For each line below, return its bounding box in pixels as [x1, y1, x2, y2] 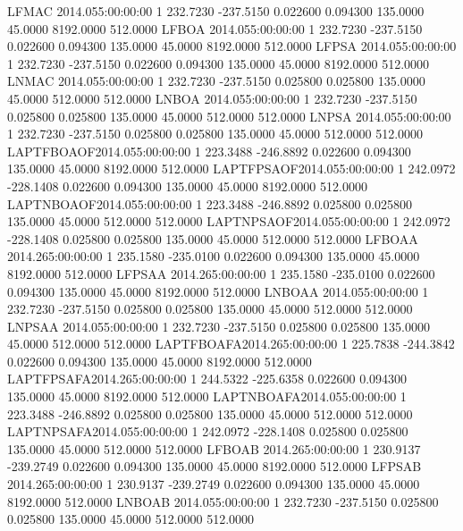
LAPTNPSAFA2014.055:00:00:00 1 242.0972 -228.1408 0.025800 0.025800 [7, 422, 408, 441]
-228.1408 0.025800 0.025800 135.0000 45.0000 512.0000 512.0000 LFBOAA [7, 229, 418, 248]
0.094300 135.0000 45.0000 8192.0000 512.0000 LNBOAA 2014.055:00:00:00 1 [7, 282, 429, 300]
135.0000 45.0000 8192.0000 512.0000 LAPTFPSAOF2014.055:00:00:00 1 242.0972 [7, 159, 456, 178]
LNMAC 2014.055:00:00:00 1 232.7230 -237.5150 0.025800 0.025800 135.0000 [7, 72, 425, 90]
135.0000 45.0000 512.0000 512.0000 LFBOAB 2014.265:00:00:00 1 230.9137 [7, 439, 421, 458]
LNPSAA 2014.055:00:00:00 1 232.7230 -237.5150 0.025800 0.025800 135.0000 [7, 316, 430, 335]
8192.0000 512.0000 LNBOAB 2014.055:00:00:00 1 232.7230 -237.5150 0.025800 [7, 492, 439, 510]
